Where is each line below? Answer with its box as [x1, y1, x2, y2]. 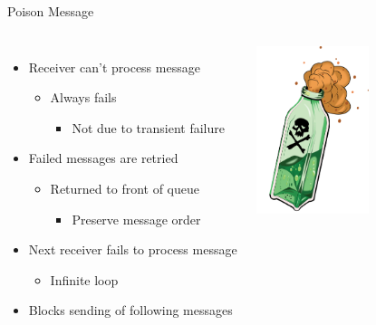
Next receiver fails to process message [28, 240, 237, 259]
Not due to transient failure [72, 118, 225, 137]
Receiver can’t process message [28, 57, 200, 76]
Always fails [50, 88, 117, 107]
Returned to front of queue [50, 178, 199, 197]
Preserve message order [72, 209, 201, 228]
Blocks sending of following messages [28, 301, 233, 320]
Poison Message [7, 2, 94, 20]
